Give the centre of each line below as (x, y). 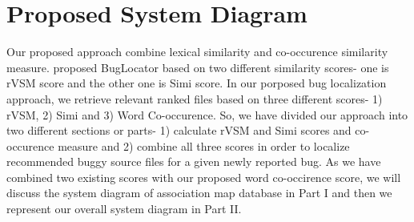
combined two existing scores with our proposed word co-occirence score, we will (204, 177)
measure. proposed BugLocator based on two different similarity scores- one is (198, 67)
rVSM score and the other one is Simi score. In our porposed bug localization (197, 83)
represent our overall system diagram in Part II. (124, 209)
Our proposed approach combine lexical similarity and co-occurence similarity (197, 52)
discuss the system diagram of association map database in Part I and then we (199, 193)
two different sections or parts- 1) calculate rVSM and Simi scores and (179, 130)
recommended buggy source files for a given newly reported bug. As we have (194, 161)
